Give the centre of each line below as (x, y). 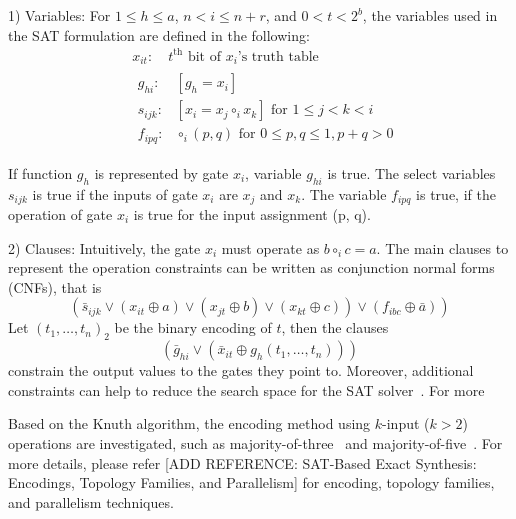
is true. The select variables (411, 172)
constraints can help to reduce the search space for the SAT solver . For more (246, 389)
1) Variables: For (59, 15)
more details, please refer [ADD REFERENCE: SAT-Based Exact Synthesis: (242, 462)
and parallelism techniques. (91, 501)
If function (40, 172)
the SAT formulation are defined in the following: (159, 34)
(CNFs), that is (55, 286)
